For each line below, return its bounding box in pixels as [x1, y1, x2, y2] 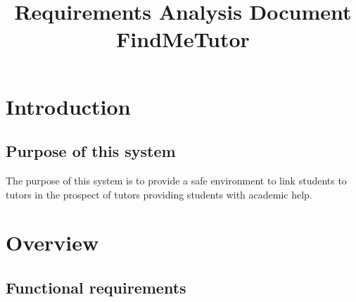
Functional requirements [6, 276, 186, 298]
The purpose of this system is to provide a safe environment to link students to [6, 172, 347, 187]
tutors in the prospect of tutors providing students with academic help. [6, 187, 312, 201]
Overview [6, 228, 99, 257]
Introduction [6, 92, 131, 120]
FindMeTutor [116, 25, 250, 54]
